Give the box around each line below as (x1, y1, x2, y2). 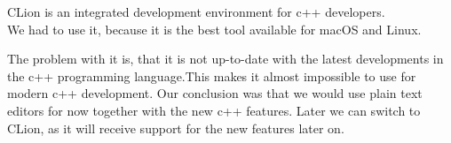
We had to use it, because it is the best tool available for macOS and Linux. (7, 19, 422, 38)
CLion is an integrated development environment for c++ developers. (7, 3, 385, 20)
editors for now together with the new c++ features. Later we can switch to (7, 101, 421, 119)
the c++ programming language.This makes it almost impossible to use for (7, 66, 416, 85)
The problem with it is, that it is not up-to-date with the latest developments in (7, 49, 444, 68)
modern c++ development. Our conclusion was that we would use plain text (7, 84, 423, 102)
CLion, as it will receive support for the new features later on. (7, 118, 344, 137)
